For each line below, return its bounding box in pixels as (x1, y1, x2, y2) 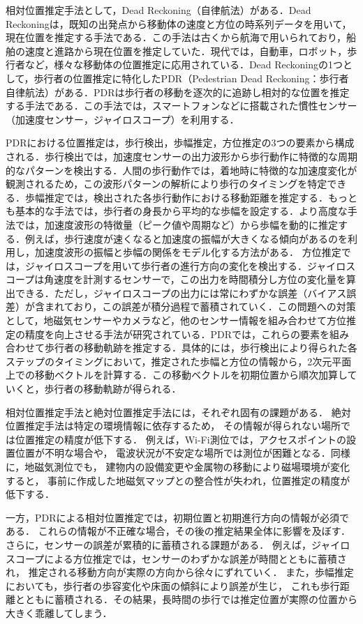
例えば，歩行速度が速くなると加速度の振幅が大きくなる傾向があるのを (24, 231, 348, 245)
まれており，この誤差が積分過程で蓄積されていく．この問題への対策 (44, 299, 356, 314)
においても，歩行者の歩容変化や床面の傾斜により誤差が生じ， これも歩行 (6, 578, 340, 593)
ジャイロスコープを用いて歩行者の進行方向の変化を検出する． (24, 258, 308, 273)
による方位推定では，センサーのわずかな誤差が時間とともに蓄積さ (44, 551, 347, 565)
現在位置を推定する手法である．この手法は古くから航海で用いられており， (6, 30, 347, 45)
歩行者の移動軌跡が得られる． (44, 381, 181, 396)
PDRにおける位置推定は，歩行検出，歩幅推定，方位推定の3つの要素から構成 (6, 135, 355, 150)
